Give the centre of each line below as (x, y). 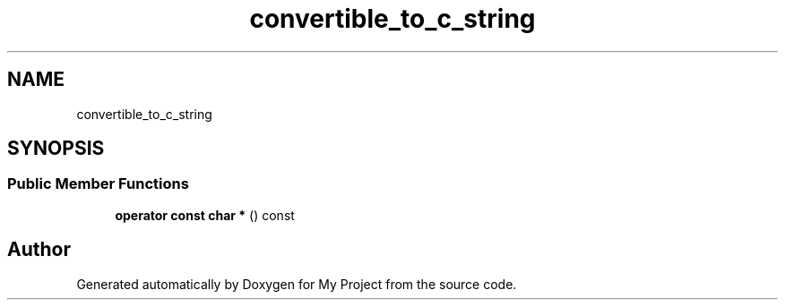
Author (39, 250)
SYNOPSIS (56, 149)
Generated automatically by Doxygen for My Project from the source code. (297, 284)
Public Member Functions (98, 184)
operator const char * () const (205, 215)
